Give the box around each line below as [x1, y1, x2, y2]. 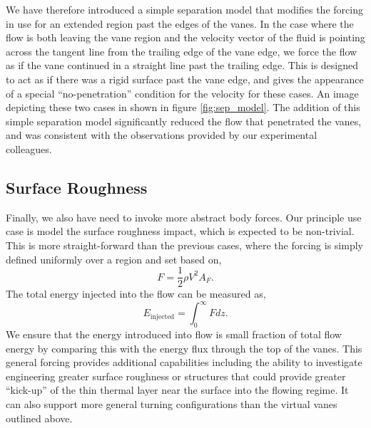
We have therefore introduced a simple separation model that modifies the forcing [6, 2, 363, 16]
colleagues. [6, 141, 52, 156]
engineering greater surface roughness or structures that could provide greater [6, 368, 346, 383]
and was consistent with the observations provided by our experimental [6, 127, 317, 142]
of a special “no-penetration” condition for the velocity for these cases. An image [6, 85, 359, 100]
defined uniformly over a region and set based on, [6, 251, 222, 266]
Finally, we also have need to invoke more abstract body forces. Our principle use [6, 209, 362, 224]
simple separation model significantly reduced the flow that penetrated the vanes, [6, 113, 362, 128]
